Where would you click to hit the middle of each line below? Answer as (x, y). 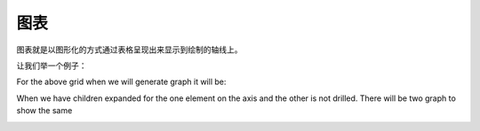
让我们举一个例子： (52, 65)
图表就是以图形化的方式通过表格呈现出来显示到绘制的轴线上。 (129, 50)
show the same (44, 111)
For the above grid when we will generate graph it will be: (121, 82)
